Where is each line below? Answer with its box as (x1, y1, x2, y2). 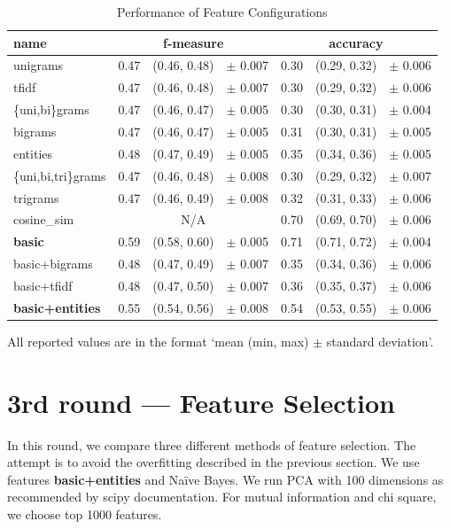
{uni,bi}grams (13, 100, 89, 119)
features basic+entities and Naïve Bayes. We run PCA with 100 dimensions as (7, 470, 444, 488)
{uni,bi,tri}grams (13, 166, 106, 184)
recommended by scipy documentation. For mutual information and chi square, (7, 487, 437, 506)
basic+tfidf (13, 276, 73, 294)
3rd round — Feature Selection (7, 384, 395, 420)
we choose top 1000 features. (7, 504, 162, 523)
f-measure (163, 33, 224, 51)
